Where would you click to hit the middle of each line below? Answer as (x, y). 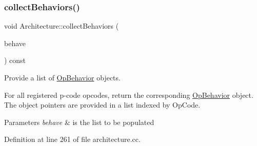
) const (15, 60)
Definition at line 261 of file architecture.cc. (72, 139)
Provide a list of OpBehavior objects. (62, 77)
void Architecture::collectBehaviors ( (62, 26)
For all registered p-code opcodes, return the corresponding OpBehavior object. (129, 95)
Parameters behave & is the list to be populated (79, 122)
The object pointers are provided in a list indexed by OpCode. (102, 105)
